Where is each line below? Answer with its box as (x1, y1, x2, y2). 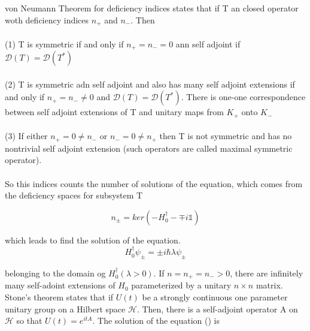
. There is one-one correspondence (181, 91, 306, 103)
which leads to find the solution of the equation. (5, 233, 181, 246)
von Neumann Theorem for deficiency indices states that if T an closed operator (5, 2, 299, 14)
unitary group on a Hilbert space (5, 302, 126, 315)
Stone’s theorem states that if (5, 291, 114, 303)
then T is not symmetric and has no (159, 130, 292, 142)
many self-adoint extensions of (5, 279, 116, 291)
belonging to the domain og (5, 266, 106, 279)
